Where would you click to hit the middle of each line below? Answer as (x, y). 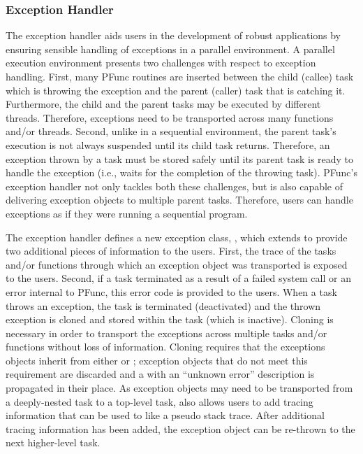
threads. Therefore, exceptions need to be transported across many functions (170, 117)
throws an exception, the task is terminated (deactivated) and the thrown (163, 305)
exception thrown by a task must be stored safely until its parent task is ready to (180, 158)
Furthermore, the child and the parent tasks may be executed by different (163, 104)
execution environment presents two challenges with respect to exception (161, 63)
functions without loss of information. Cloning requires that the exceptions (165, 347)
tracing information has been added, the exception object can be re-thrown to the (180, 428)
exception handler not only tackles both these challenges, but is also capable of (175, 186)
